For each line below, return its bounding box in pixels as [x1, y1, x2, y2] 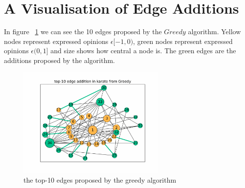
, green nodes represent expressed [133, 36, 233, 46]
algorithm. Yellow [188, 26, 241, 37]
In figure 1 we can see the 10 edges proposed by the [4, 26, 162, 37]
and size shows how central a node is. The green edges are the [50, 45, 236, 56]
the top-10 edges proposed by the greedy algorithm [23, 174, 177, 185]
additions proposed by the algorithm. [4, 55, 115, 65]
